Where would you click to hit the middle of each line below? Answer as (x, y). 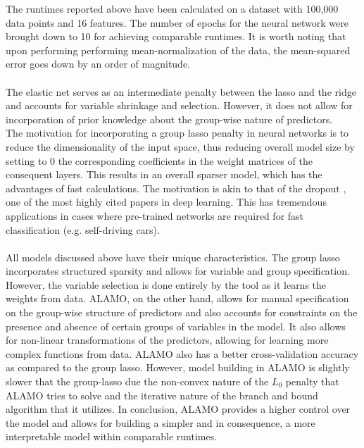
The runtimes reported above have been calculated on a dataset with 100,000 (172, 8)
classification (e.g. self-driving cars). (83, 229)
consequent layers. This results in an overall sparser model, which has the (164, 174)
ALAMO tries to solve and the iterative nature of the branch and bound (162, 395)
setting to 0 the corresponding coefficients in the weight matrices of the (159, 160)
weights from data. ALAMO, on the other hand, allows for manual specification (177, 298)
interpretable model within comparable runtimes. (112, 436)
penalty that (312, 381)
